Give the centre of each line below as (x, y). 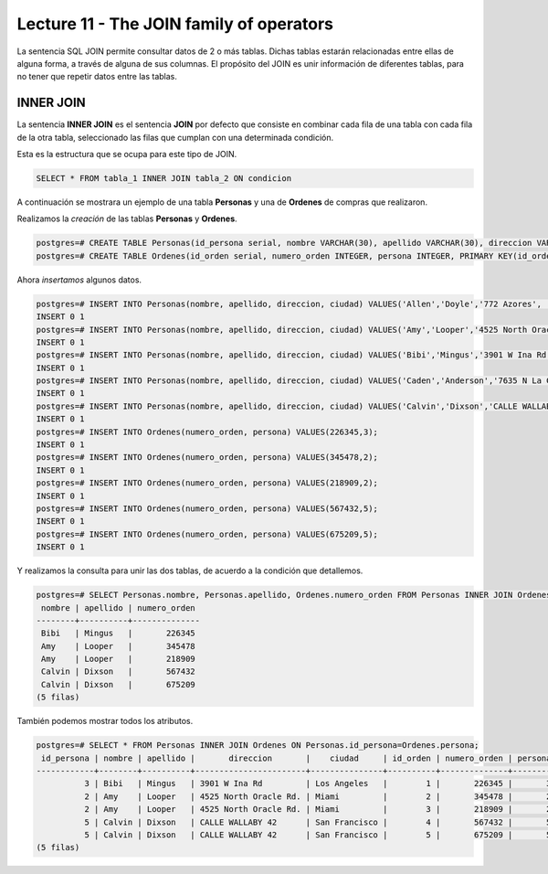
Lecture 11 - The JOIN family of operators (175, 24)
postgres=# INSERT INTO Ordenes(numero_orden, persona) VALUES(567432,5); (207, 508)
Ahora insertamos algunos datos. (79, 280)
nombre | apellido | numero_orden (118, 608)
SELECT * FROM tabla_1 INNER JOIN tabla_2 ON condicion (164, 178)
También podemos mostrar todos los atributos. (105, 721)
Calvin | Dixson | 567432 (118, 671)
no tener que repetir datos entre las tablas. (97, 77)
